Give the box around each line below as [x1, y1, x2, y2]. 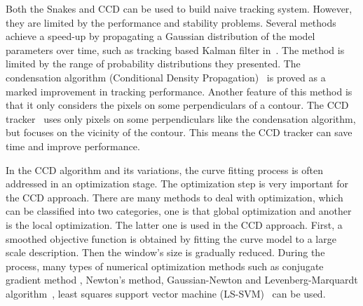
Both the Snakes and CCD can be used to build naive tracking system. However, [6, 1, 352, 15]
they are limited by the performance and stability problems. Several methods [6, 15, 336, 29]
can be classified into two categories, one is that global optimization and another [6, 204, 352, 218]
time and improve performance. [6, 138, 140, 153]
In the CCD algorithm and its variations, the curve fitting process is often [6, 162, 324, 177]
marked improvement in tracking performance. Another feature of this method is [6, 84, 352, 98]
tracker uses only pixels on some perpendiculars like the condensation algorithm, [6, 111, 356, 126]
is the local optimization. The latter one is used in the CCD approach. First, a [6, 217, 343, 232]
